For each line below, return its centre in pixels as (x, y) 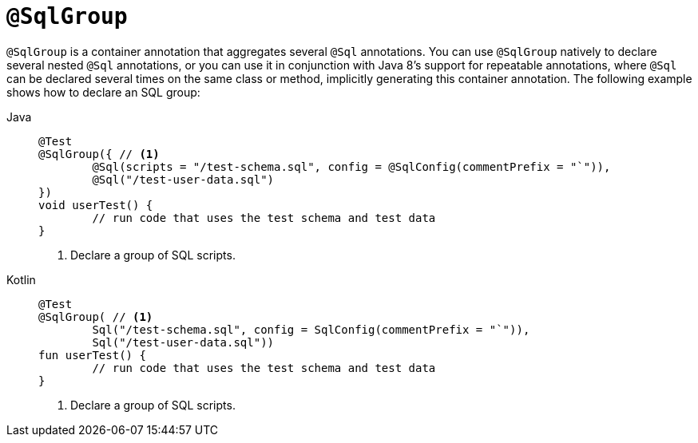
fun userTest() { (92, 355)
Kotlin (21, 279)
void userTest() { (96, 205)
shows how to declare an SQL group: (103, 92)
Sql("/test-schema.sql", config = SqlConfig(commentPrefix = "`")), (311, 329)
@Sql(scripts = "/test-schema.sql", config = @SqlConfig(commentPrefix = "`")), (351, 166)
